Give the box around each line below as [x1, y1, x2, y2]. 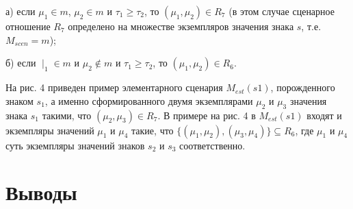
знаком [5, 93, 34, 108]
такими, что [42, 108, 92, 122]
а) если [5, 4, 36, 18]
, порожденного [270, 80, 335, 95]
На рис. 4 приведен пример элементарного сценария [5, 80, 223, 95]
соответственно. [179, 138, 246, 152]
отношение [5, 19, 51, 33]
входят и [306, 108, 342, 122]
